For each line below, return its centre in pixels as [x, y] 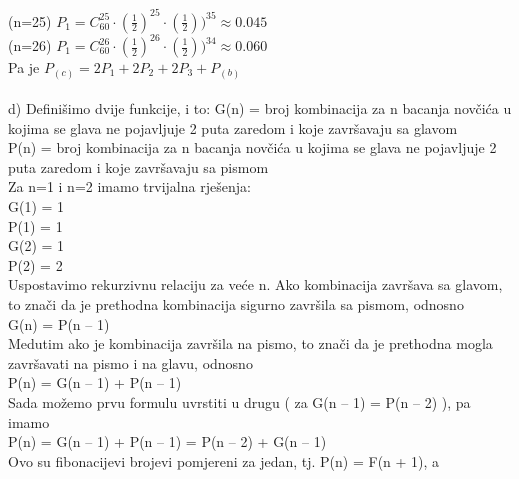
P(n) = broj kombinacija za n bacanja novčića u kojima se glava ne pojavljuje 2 [252, 147]
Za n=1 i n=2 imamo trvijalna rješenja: [129, 186]
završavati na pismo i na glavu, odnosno [130, 362]
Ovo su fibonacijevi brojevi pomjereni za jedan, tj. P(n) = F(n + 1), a [224, 460]
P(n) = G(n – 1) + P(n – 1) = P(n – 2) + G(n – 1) [167, 441]
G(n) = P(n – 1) [59, 323]
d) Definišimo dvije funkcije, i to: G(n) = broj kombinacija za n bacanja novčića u [260, 108]
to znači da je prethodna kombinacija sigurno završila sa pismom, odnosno [236, 304]
